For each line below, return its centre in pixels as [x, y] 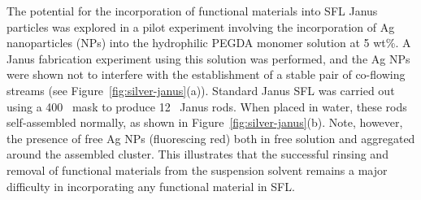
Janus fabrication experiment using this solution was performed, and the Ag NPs [208, 58]
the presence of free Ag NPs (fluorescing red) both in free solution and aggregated [211, 138]
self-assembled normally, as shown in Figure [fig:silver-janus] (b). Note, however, [205, 122]
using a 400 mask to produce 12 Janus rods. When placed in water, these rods [207, 106]
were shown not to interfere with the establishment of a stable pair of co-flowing [206, 74]
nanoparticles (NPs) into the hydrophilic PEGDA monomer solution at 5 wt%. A [209, 43]
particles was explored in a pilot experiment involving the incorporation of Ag [201, 26]
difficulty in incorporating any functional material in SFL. [151, 186]
